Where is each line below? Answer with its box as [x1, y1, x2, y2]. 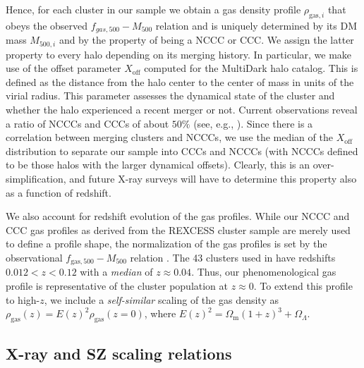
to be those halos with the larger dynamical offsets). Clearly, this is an [6, 157, 310, 172]
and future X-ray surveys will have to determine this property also [69, 171, 357, 186]
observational [6, 250, 63, 265]
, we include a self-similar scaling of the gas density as [44, 292, 279, 307]
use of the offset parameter [6, 61, 121, 75]
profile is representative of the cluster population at [6, 278, 229, 293]
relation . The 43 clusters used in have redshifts [130, 250, 336, 265]
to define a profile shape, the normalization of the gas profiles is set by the [6, 236, 327, 251]
